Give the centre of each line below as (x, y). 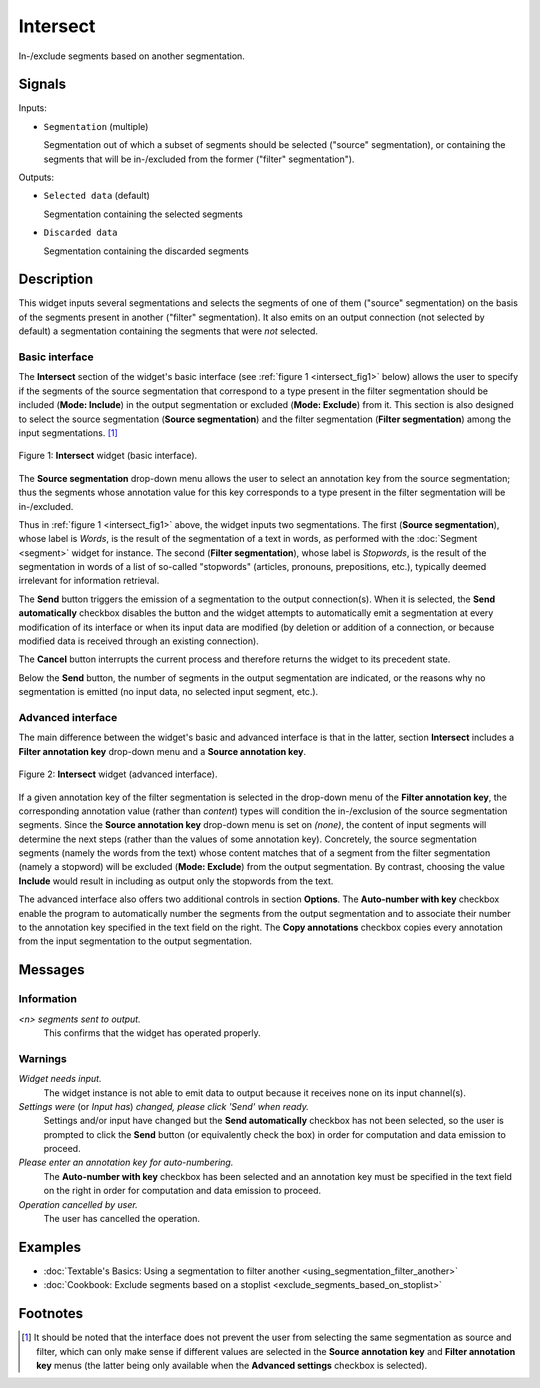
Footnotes (51, 1313)
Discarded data (81, 233)
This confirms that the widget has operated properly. (152, 1032)
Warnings (42, 1058)
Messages (51, 970)
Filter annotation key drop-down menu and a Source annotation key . (162, 751)
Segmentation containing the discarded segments (146, 251)
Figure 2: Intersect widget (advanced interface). (118, 774)
